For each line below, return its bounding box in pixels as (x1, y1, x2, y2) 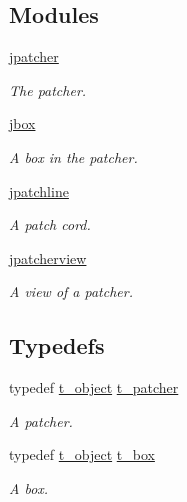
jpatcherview (9, 247, 87, 268)
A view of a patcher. (9, 281, 134, 302)
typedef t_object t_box (9, 444, 155, 465)
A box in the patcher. (9, 146, 138, 167)
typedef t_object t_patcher (9, 377, 179, 398)
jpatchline (9, 180, 69, 201)
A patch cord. (9, 214, 91, 235)
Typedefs (9, 330, 105, 361)
